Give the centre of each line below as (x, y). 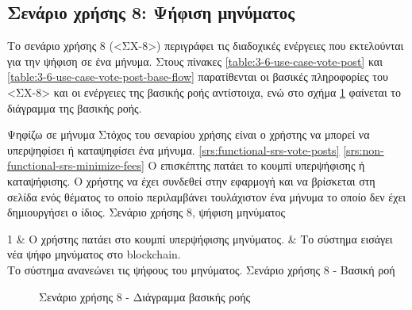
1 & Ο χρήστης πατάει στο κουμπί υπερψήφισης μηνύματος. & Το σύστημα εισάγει (200, 238)
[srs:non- (364, 149)
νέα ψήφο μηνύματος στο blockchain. (94, 254)
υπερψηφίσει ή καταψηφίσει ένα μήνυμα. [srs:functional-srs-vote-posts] (173, 149)
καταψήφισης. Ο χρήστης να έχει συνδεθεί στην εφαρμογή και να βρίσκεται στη (191, 180)
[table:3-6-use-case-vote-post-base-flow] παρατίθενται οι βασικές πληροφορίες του (198, 77)
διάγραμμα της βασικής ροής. (75, 107)
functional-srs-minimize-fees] (76, 165)
